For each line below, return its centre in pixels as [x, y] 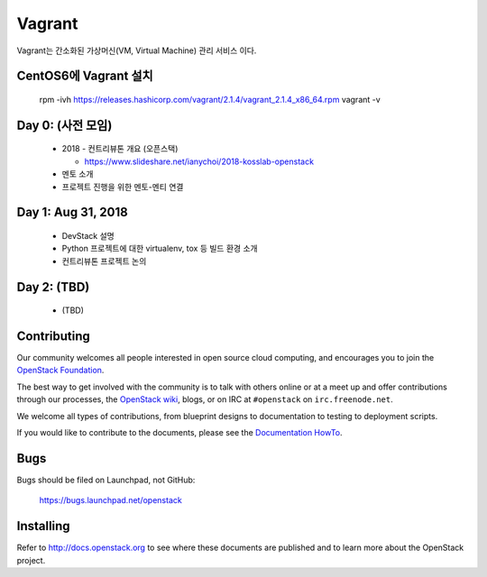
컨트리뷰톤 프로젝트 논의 [104, 261]
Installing [44, 526]
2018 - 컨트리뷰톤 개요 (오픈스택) [120, 149]
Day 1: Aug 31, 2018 [72, 212]
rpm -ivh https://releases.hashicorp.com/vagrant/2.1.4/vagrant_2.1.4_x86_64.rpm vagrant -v [210, 99]
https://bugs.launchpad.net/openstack [110, 500]
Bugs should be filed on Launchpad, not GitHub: [106, 480]
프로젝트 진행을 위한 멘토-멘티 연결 [123, 187]
